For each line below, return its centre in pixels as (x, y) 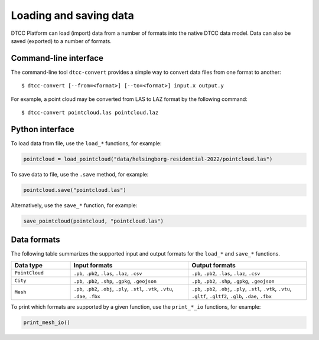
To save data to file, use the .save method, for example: (80, 174)
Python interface (43, 129)
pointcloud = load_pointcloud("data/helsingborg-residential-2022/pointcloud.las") (148, 159)
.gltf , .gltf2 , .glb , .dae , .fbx (232, 296)
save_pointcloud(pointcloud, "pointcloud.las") (93, 221)
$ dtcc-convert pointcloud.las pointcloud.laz (90, 113)
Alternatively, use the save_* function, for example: (74, 205)
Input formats (93, 265)
